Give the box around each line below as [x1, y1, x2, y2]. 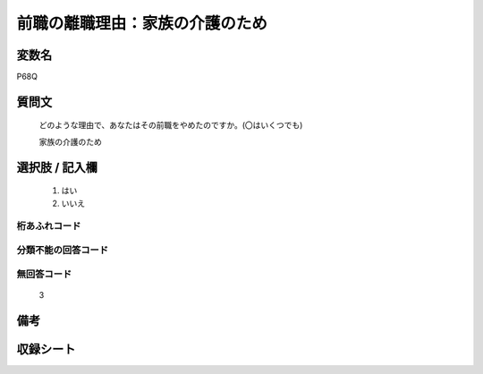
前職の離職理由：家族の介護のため [16, 13, 268, 33]
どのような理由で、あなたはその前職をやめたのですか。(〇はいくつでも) [38, 120, 303, 131]
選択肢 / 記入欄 [16, 159, 98, 174]
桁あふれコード [16, 220, 81, 233]
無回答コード [16, 268, 72, 280]
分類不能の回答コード [16, 243, 109, 256]
